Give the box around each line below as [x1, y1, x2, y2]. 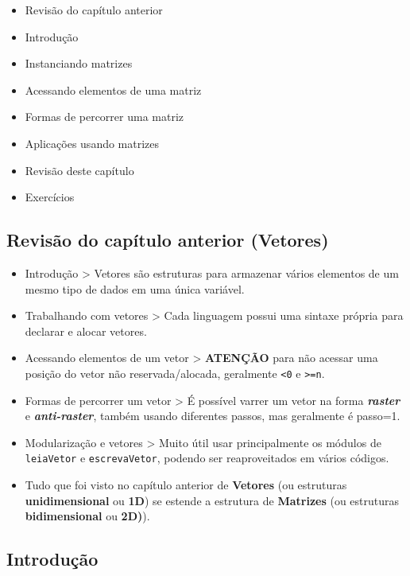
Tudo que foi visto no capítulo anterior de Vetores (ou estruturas [25, 477, 347, 493]
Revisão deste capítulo [25, 162, 134, 178]
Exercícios [25, 189, 75, 205]
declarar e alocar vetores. [25, 322, 147, 339]
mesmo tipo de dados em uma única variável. [25, 280, 245, 297]
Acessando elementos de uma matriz [25, 81, 202, 98]
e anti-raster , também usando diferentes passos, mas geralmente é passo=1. [25, 407, 400, 424]
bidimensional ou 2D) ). [25, 508, 150, 524]
